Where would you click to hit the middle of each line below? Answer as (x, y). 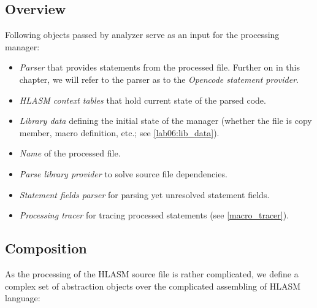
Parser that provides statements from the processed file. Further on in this (160, 67)
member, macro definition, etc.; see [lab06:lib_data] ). (119, 132)
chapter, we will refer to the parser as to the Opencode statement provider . (159, 79)
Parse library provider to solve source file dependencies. (123, 173)
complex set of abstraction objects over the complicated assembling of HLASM (153, 286)
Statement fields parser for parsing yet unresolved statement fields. (144, 194)
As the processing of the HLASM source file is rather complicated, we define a (152, 273)
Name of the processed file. (70, 153)
